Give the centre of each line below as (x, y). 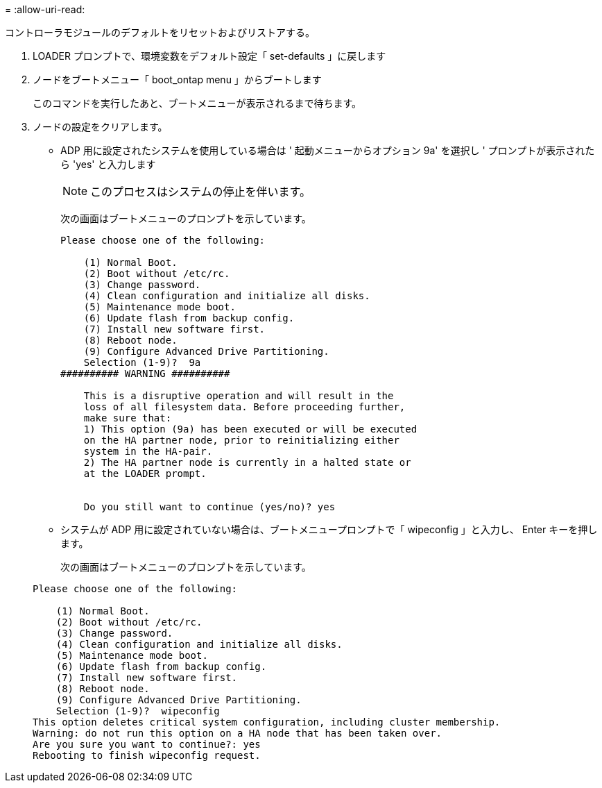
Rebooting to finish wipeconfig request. (147, 755)
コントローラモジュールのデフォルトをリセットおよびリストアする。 (160, 32)
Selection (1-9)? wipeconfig (138, 711)
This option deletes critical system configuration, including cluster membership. (267, 722)
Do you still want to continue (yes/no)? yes (209, 507)
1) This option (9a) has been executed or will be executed (250, 429)
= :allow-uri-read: (45, 9)
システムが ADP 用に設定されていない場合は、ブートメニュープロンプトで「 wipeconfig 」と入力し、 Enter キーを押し (329, 529)
